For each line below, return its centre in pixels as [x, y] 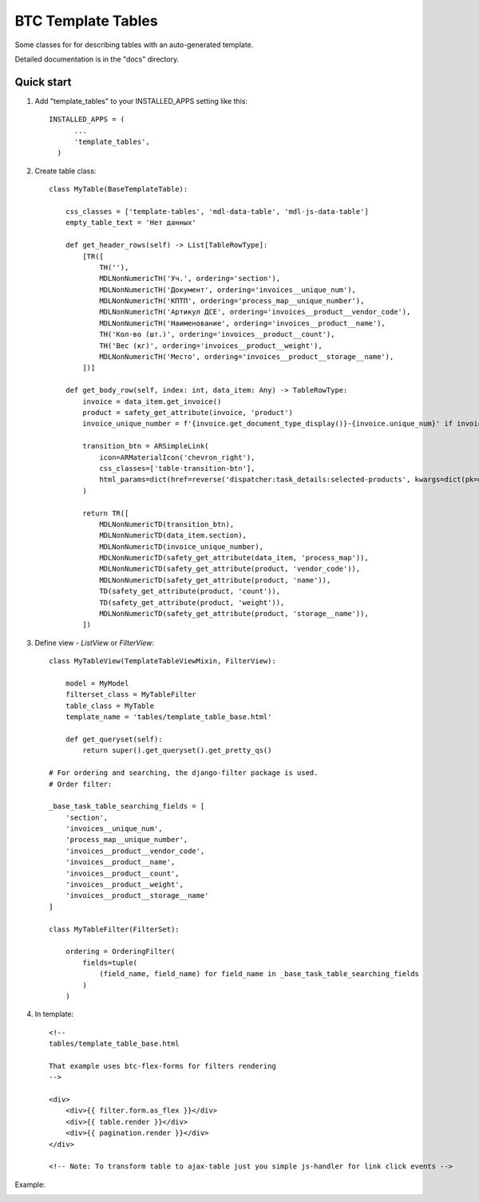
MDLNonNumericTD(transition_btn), [167, 524]
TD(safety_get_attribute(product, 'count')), [190, 591]
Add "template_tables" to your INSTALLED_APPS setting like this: [141, 101]
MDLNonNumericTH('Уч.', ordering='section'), [190, 279]
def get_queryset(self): [114, 739]
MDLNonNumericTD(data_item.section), [173, 536]
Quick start [43, 82]
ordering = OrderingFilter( [120, 951]
